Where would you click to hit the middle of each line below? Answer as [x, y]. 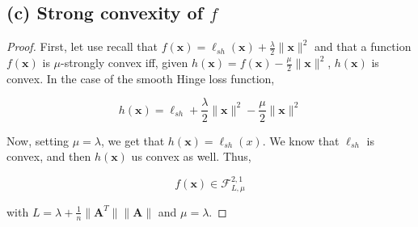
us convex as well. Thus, [191, 156]
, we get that [133, 140]
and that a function [363, 46]
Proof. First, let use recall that [82, 46]
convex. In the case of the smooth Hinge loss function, [141, 78]
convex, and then [49, 156]
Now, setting [38, 140]
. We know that [301, 140]
